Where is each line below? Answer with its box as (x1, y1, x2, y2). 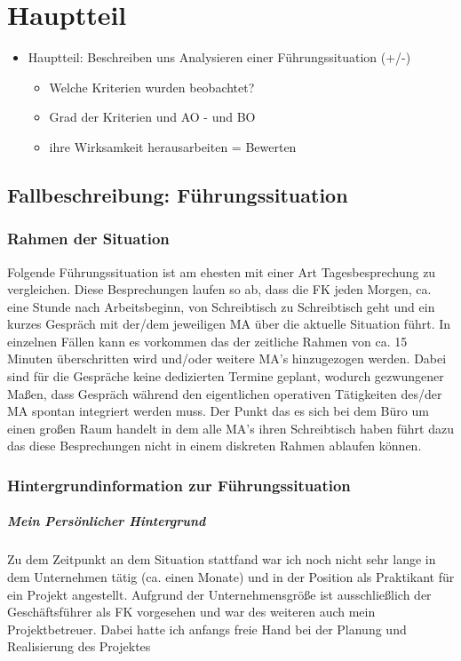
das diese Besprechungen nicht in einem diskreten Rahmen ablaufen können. (7, 436, 422, 455)
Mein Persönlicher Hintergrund (7, 512, 206, 530)
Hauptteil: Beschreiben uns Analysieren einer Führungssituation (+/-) (28, 48, 411, 67)
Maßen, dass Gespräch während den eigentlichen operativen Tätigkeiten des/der (7, 384, 442, 402)
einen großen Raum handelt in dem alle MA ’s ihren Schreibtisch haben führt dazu (7, 418, 455, 437)
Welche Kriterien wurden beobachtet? (49, 77, 255, 96)
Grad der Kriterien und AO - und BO (49, 108, 256, 126)
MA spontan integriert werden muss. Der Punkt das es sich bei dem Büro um (7, 402, 429, 420)
